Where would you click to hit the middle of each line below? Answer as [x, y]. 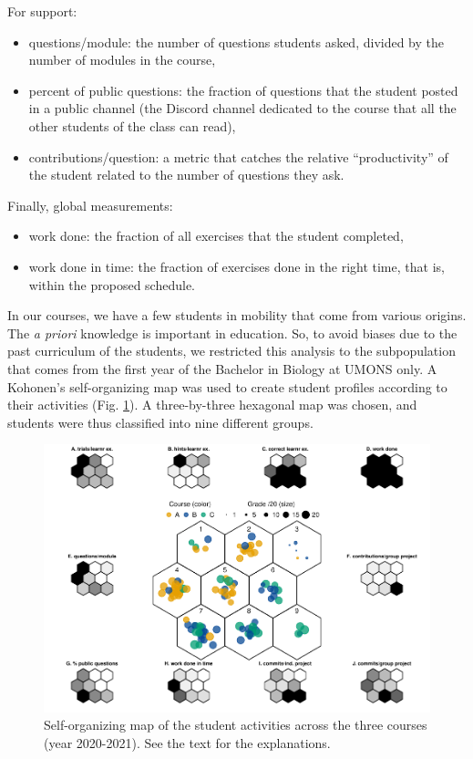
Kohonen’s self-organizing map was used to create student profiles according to [227, 386]
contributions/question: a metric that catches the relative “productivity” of [238, 156]
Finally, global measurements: [90, 205]
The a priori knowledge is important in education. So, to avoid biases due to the [232, 333]
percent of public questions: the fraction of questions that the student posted [243, 90]
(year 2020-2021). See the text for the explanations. [187, 743]
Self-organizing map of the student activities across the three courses [236, 725]
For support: [42, 11]
